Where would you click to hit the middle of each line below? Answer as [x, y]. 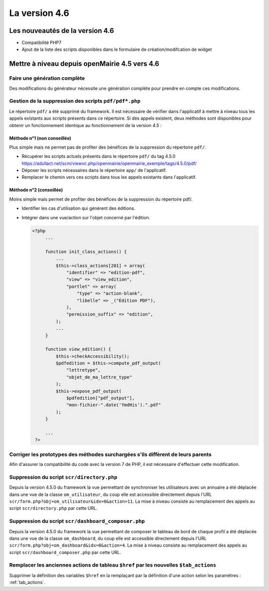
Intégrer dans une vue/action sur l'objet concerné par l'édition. [86, 217]
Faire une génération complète [47, 78]
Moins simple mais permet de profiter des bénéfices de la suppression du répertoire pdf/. [101, 199]
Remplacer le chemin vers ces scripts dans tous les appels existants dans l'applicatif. [109, 177]
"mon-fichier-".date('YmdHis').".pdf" [114, 405]
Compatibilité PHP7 [42, 43]
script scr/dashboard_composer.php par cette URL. [65, 552]
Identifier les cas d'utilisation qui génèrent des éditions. [78, 208]
